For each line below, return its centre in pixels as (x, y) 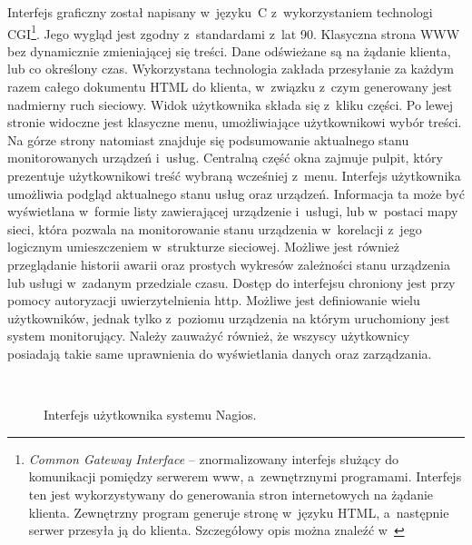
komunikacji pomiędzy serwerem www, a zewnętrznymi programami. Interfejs (245, 476)
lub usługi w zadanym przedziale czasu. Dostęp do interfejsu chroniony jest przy (231, 282)
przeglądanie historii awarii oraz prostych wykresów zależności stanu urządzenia (229, 264)
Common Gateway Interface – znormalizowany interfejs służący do (214, 458)
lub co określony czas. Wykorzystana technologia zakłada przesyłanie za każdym (231, 69)
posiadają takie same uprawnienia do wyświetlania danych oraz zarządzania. (220, 353)
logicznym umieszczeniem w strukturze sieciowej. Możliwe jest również (203, 247)
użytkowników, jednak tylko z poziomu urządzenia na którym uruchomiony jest (229, 317)
